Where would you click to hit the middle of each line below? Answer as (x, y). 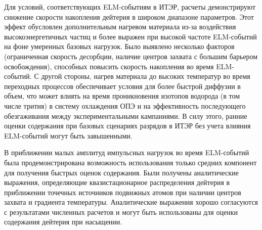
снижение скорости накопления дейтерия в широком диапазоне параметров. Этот (129, 16)
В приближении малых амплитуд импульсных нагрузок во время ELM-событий (127, 152)
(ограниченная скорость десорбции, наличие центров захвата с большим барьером (131, 56)
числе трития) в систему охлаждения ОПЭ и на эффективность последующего (125, 105)
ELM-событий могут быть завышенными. (68, 135)
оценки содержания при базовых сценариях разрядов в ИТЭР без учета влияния (127, 126)
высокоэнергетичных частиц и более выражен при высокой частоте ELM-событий (130, 36)
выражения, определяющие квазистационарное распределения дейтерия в (117, 182)
